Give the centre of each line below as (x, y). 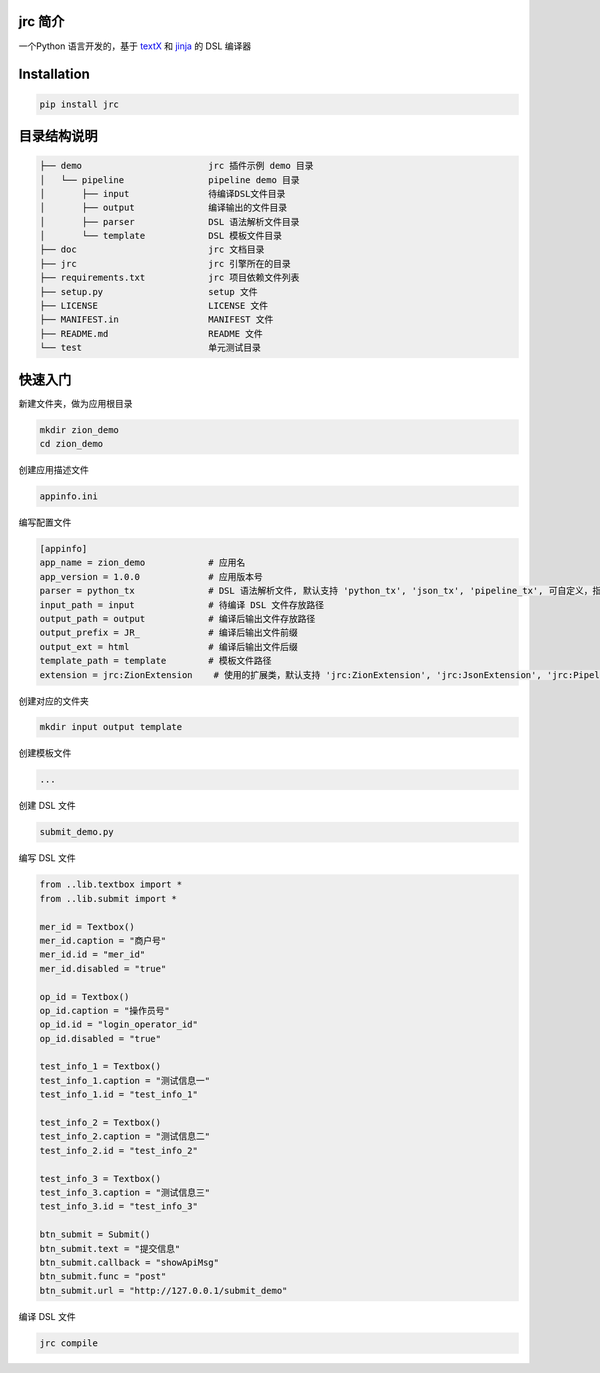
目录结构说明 (58, 135)
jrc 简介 (41, 21)
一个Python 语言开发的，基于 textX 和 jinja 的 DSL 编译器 (135, 46)
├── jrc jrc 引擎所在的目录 (165, 263)
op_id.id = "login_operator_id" (119, 1024)
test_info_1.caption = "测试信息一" (124, 1080)
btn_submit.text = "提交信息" (110, 1248)
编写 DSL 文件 (47, 858)
